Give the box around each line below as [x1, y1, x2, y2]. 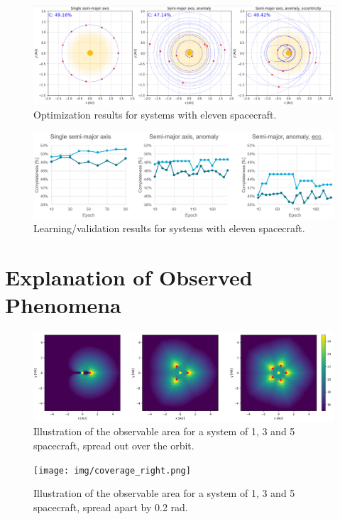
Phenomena [5, 290, 121, 319]
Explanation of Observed [5, 263, 253, 292]
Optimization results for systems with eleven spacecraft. [33, 107, 277, 122]
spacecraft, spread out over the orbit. [33, 438, 194, 452]
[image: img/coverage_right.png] [33, 465, 191, 476]
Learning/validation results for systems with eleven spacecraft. [33, 221, 305, 236]
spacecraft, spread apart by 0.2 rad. [33, 499, 188, 514]
